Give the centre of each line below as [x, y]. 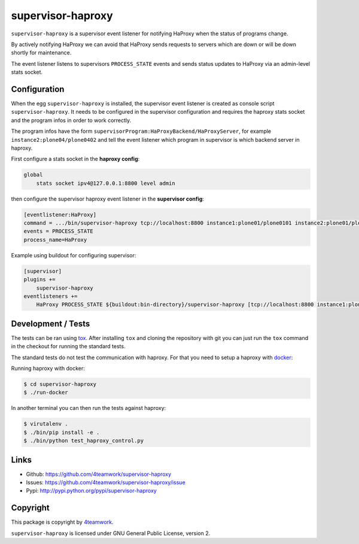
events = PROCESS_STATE [59, 231]
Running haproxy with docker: [48, 369]
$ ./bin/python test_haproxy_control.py [83, 441]
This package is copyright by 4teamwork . [62, 522]
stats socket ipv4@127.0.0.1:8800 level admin [106, 183]
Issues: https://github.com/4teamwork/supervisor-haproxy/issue [106, 482]
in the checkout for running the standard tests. [68, 347]
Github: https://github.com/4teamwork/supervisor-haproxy [99, 474]
